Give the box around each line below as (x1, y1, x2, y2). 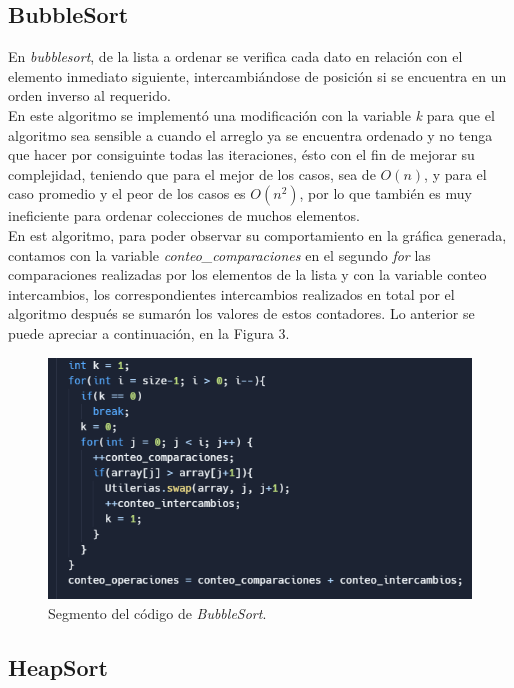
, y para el (424, 163, 487, 184)
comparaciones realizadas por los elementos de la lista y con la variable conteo (8, 264, 487, 285)
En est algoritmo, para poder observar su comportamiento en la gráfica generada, (8, 224, 507, 245)
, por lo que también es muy (299, 183, 472, 204)
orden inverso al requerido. (8, 85, 171, 106)
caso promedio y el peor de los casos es (8, 183, 246, 204)
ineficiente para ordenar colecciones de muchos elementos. (8, 205, 360, 226)
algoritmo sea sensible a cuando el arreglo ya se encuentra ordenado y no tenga (8, 124, 493, 145)
